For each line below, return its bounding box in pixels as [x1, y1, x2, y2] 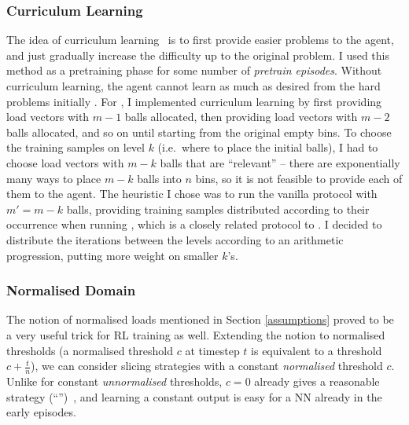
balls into [137, 170, 182, 186]
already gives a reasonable [254, 372, 380, 389]
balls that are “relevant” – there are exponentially [160, 154, 400, 170]
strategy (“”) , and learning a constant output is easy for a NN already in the [6, 388, 382, 405]
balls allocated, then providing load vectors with [124, 108, 358, 125]
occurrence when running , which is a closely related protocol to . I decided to [6, 216, 382, 233]
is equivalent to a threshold [251, 342, 382, 358]
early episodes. [6, 404, 76, 420]
